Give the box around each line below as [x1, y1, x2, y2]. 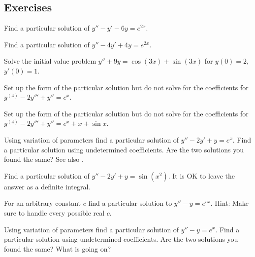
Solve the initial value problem [4, 56, 96, 66]
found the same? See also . [4, 154, 84, 164]
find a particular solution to [88, 198, 172, 208]
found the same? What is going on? [4, 243, 111, 254]
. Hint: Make [210, 198, 249, 208]
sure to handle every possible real [4, 207, 105, 218]
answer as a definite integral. [4, 181, 91, 191]
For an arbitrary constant [4, 198, 81, 208]
